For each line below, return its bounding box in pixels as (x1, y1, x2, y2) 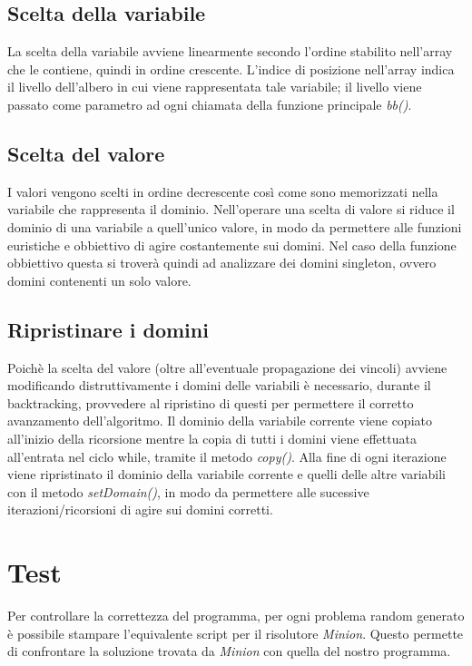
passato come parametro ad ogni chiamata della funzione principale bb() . (7, 94, 412, 113)
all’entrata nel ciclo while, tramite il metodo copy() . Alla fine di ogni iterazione (7, 446, 447, 465)
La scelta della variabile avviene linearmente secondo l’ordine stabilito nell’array (7, 42, 453, 61)
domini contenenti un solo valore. (7, 270, 192, 289)
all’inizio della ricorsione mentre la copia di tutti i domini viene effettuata (7, 428, 417, 447)
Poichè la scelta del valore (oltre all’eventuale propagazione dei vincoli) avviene (7, 357, 447, 377)
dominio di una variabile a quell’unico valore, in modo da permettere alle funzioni (7, 217, 462, 236)
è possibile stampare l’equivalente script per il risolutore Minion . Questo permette (7, 623, 464, 642)
